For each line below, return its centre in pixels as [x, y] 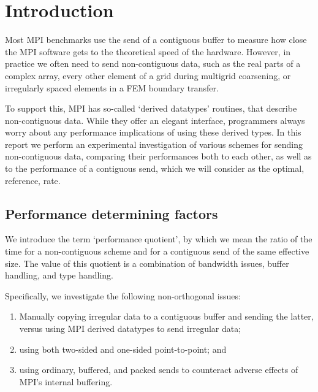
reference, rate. [33, 180]
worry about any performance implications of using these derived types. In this [153, 132]
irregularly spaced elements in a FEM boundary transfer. [112, 87]
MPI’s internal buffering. [66, 381]
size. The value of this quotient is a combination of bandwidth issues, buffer [147, 263]
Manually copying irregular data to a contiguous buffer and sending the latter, [166, 316]
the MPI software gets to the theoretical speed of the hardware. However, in [148, 51]
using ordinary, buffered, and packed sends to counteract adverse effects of [159, 370]
